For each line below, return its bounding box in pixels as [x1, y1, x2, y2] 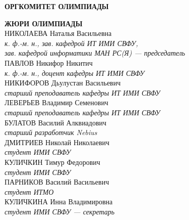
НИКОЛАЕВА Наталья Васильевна [5, 28, 112, 38]
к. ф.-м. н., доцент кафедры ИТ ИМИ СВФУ [5, 67, 145, 78]
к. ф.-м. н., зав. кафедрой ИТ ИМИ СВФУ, [5, 37, 138, 48]
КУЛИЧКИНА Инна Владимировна [5, 196, 113, 207]
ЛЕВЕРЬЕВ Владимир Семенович [5, 97, 108, 108]
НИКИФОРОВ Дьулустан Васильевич [5, 77, 121, 88]
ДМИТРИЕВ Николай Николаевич [5, 137, 110, 147]
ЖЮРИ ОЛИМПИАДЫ [5, 18, 83, 28]
